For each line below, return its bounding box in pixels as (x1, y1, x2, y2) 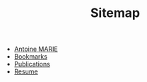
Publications (13, 60, 51, 69)
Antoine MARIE (13, 45, 58, 54)
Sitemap (90, 5, 141, 21)
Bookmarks (13, 52, 48, 61)
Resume (13, 67, 38, 76)
